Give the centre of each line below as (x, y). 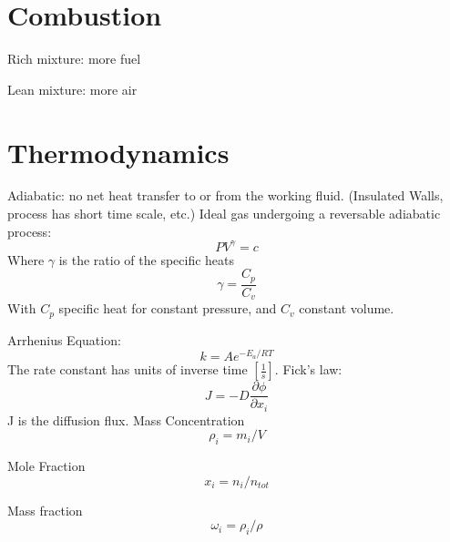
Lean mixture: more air (72, 89)
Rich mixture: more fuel (74, 59)
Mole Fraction (46, 466)
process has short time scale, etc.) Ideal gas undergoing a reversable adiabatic (224, 214)
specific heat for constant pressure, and (168, 308)
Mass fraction (45, 510)
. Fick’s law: (308, 369)
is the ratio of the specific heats (147, 259)
